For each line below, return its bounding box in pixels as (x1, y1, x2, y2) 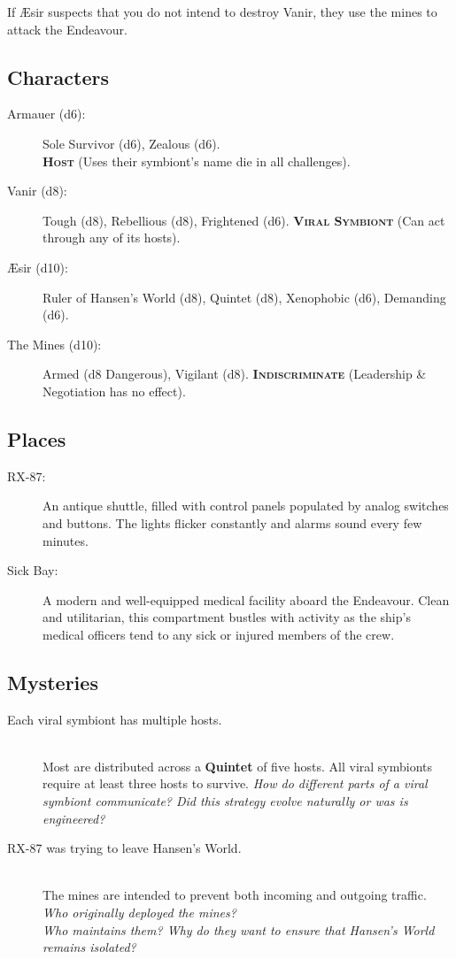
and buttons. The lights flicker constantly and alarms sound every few (43, 513, 422, 532)
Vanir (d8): (7, 181, 67, 200)
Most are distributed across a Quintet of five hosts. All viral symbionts (43, 756, 433, 775)
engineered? (43, 809, 105, 827)
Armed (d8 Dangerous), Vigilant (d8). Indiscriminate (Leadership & (43, 364, 427, 383)
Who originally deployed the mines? (43, 903, 236, 922)
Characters (7, 63, 109, 90)
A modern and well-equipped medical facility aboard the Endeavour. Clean (43, 590, 450, 609)
